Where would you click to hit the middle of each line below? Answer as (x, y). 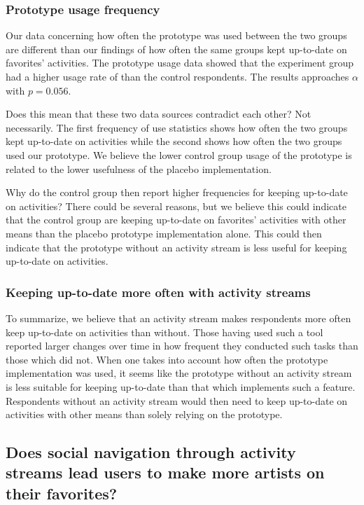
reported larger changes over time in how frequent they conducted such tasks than (182, 346)
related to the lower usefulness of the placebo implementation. (139, 168)
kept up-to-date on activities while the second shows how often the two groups (174, 141)
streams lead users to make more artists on (165, 472)
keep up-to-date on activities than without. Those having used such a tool (164, 332)
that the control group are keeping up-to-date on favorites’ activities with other (176, 220)
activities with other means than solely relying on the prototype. (144, 414)
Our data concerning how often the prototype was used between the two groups (176, 35)
